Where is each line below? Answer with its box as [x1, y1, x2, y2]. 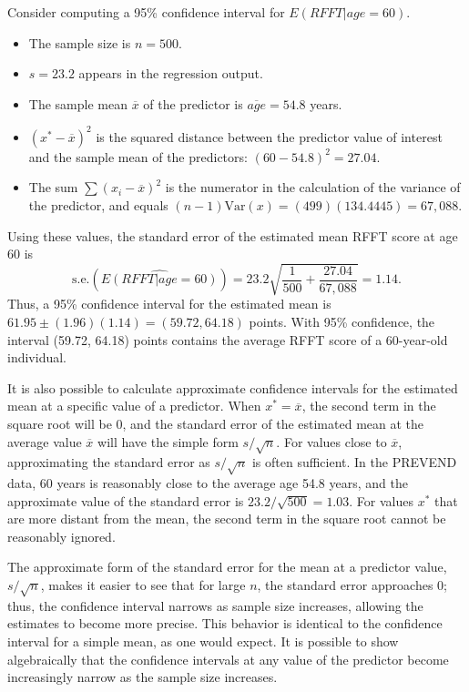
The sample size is [28, 33, 131, 52]
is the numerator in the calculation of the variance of [165, 178, 461, 197]
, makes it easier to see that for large [40, 575, 246, 595]
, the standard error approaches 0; [257, 575, 447, 595]
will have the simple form [97, 432, 239, 451]
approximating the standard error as [7, 453, 210, 472]
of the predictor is [143, 94, 243, 113]
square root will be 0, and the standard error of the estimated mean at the [7, 413, 424, 432]
